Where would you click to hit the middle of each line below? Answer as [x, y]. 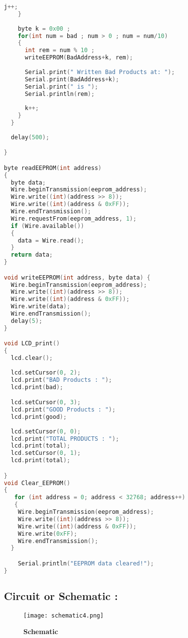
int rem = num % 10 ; [60, 50]
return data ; [32, 255]
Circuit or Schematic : [61, 596]
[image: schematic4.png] [64, 615]
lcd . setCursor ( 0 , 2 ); [46, 372]
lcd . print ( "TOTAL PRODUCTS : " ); [65, 439]
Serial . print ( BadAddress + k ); [72, 79]
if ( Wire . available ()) [47, 226]
